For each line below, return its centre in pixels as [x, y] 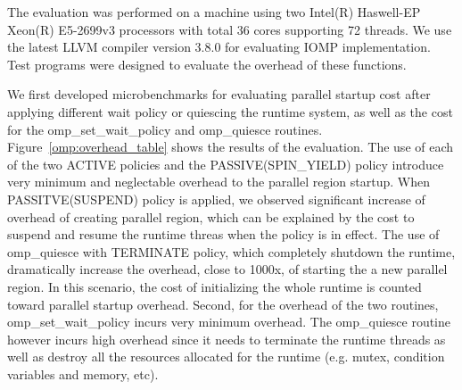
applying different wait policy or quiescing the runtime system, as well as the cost [230, 111]
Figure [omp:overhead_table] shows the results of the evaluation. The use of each [231, 147]
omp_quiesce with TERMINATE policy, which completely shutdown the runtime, [231, 251]
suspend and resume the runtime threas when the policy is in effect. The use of [223, 234]
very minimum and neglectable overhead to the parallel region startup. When [219, 182]
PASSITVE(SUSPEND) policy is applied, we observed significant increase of [216, 199]
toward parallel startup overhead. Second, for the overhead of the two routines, [223, 304]
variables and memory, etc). [83, 373]
